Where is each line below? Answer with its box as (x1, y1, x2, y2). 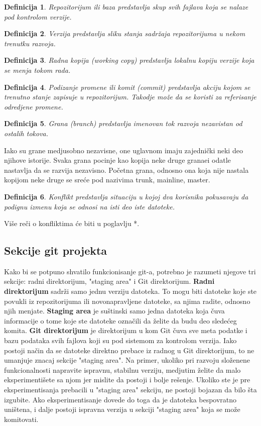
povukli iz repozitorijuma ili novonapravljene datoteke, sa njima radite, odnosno (4, 295, 250, 306)
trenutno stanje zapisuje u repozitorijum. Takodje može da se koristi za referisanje (4, 91, 256, 102)
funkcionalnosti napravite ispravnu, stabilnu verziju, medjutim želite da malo (4, 364, 241, 375)
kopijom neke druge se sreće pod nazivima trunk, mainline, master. (4, 174, 210, 185)
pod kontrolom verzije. (4, 11, 72, 22)
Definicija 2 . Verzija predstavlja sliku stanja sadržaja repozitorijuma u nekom (4, 28, 245, 39)
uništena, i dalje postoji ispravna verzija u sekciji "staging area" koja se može (4, 404, 240, 414)
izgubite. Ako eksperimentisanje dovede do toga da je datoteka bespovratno (4, 394, 237, 404)
